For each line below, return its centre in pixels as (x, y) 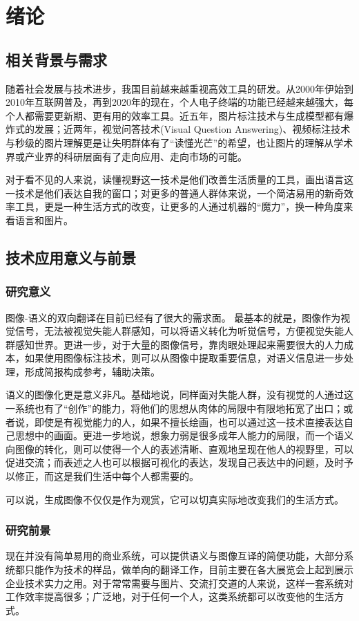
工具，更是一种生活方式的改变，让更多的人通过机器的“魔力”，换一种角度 (179, 206)
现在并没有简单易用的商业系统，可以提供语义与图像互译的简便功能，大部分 (175, 556)
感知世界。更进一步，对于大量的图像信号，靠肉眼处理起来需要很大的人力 (179, 344)
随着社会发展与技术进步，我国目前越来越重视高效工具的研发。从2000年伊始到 (179, 88)
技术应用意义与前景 (71, 257)
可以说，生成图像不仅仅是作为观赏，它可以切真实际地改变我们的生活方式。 (175, 499)
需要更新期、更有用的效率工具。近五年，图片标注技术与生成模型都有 (189, 115)
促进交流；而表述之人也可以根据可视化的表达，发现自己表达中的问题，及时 (175, 462)
